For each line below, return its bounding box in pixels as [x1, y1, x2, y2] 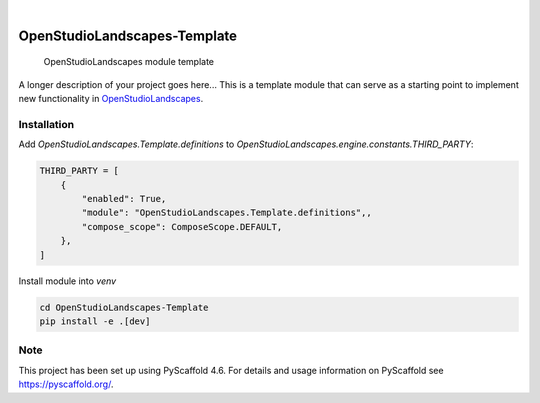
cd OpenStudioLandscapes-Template [39, 301, 209, 313]
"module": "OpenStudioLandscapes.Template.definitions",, [81, 207, 372, 219]
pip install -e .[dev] [39, 316, 151, 327]
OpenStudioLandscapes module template [43, 56, 215, 68]
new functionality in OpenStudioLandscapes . [18, 93, 204, 105]
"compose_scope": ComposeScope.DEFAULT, [81, 221, 283, 232]
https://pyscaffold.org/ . [18, 378, 114, 390]
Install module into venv [18, 275, 117, 287]
